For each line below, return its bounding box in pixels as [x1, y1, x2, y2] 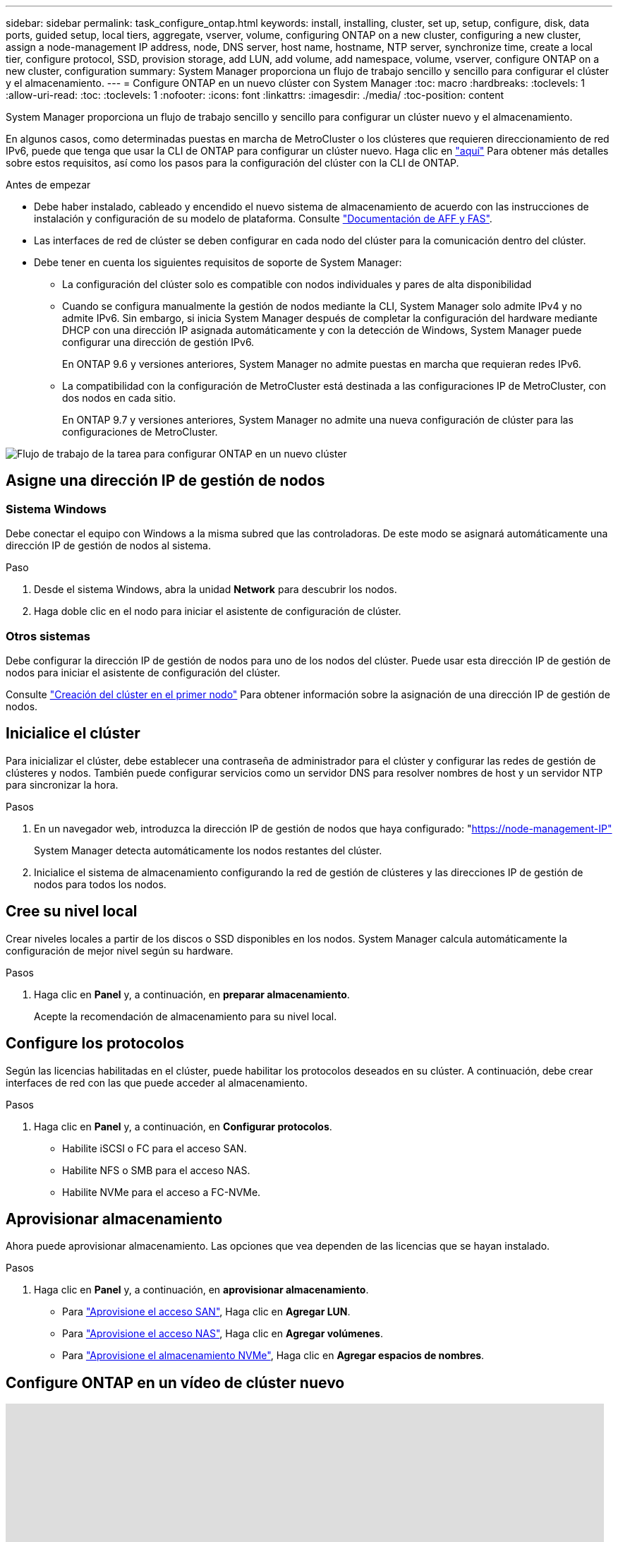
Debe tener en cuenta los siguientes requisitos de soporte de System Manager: [34, 256, 402, 268]
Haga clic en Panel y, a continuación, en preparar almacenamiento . [34, 988, 350, 1000]
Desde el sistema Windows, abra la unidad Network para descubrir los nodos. [34, 583, 397, 596]
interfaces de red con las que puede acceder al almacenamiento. [6, 1076, 308, 1089]
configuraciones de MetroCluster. [62, 426, 218, 438]
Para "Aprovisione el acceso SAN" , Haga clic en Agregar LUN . [62, 1305, 351, 1318]
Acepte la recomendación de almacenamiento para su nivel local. [34, 1010, 337, 1022]
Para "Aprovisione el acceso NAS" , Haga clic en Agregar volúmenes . [62, 1327, 383, 1340]
